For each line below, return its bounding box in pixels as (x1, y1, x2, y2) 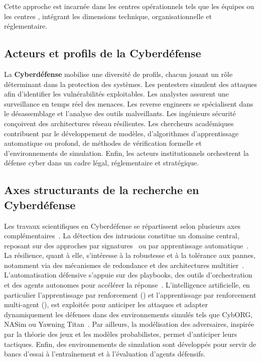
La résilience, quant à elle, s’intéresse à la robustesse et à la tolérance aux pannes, (4, 250, 256, 260)
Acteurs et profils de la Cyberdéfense (4, 45, 201, 61)
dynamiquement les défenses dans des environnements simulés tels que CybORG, (4, 309, 253, 319)
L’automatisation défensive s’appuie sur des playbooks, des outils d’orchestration (4, 269, 252, 280)
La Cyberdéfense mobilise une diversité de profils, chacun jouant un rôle (4, 68, 233, 79)
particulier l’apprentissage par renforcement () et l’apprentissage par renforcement (4, 289, 256, 300)
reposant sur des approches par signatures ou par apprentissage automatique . (4, 240, 249, 250)
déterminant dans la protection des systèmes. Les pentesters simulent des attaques (4, 78, 257, 89)
